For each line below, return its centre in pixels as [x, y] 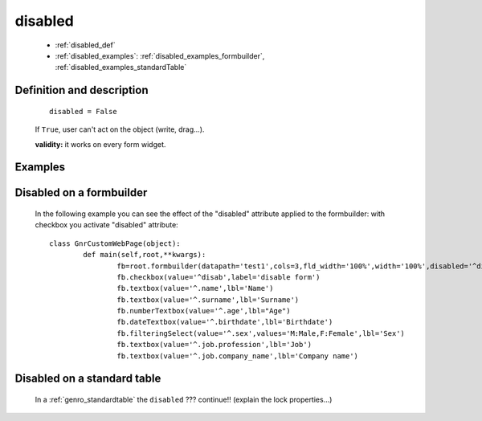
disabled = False [83, 111]
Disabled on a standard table [88, 379]
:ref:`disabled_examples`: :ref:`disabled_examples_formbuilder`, [160, 55]
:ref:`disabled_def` [85, 45]
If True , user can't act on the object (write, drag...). [120, 129]
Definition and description [82, 90]
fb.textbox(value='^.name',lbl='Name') [195, 288]
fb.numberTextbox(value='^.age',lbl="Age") [204, 311]
